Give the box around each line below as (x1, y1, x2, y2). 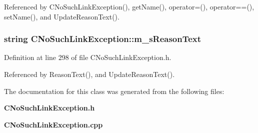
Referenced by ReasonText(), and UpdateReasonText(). (4, 69, 175, 79)
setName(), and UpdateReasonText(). (4, 11, 119, 21)
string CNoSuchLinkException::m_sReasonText (4, 32, 201, 45)
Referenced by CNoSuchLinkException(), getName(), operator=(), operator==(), (4, 1, 254, 11)
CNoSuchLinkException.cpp (4, 119, 103, 129)
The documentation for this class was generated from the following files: (4, 85, 224, 96)
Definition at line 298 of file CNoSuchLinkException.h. (4, 52, 171, 62)
